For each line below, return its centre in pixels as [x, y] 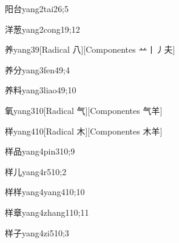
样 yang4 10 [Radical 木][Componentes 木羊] [84, 131]
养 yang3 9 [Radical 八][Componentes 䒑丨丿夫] [90, 49]
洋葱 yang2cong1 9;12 [42, 29]
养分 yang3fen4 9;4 [37, 69]
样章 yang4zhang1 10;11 [47, 212]
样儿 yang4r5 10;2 [36, 171]
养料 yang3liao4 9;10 [41, 90]
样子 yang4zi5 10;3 [37, 232]
